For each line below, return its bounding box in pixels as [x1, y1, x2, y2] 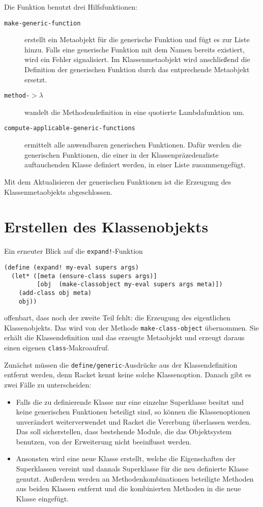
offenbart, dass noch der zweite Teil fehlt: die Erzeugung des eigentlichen [4, 312, 231, 323]
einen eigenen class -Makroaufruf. [4, 342, 110, 352]
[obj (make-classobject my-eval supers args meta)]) [37, 281, 223, 288]
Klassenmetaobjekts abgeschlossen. [4, 186, 112, 197]
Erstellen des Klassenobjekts [4, 216, 209, 237]
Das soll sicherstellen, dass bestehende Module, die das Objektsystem [16, 426, 232, 437]
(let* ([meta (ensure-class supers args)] [11, 272, 157, 280]
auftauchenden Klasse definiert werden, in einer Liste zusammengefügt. [24, 159, 246, 170]
